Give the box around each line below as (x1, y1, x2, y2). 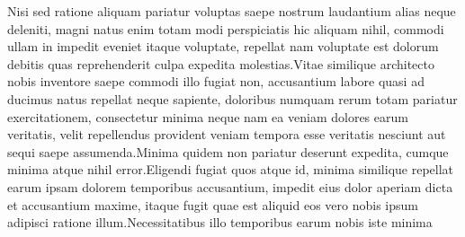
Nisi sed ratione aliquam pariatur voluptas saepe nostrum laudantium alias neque (7, 2, 456, 20)
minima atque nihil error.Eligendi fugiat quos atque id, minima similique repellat (7, 160, 454, 179)
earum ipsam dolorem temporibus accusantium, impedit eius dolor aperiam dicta (7, 177, 453, 196)
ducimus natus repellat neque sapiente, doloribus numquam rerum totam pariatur (7, 89, 458, 108)
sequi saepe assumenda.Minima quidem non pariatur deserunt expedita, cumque (7, 142, 449, 161)
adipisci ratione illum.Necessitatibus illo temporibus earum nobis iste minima (7, 213, 433, 232)
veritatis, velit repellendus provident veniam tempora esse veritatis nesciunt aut (7, 125, 446, 144)
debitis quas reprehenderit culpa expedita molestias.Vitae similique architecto (7, 54, 434, 73)
